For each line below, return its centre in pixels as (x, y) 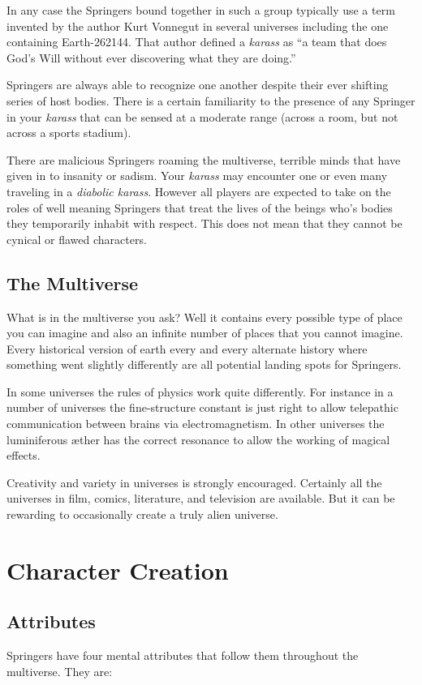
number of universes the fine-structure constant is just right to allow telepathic (202, 407)
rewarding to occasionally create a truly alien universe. (142, 514)
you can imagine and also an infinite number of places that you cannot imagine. (205, 333)
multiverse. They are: (60, 671)
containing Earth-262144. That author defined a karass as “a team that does (197, 42)
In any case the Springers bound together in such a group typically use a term (201, 10)
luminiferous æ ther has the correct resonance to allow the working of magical (198, 439)
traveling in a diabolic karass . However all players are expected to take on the (199, 191)
